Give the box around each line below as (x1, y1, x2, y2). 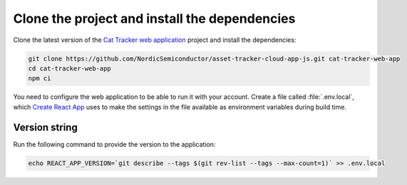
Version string (13, 121, 78, 133)
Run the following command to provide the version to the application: (13, 139, 216, 149)
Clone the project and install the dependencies (13, 11, 296, 26)
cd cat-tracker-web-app (28, 64, 112, 73)
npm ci (28, 75, 51, 83)
